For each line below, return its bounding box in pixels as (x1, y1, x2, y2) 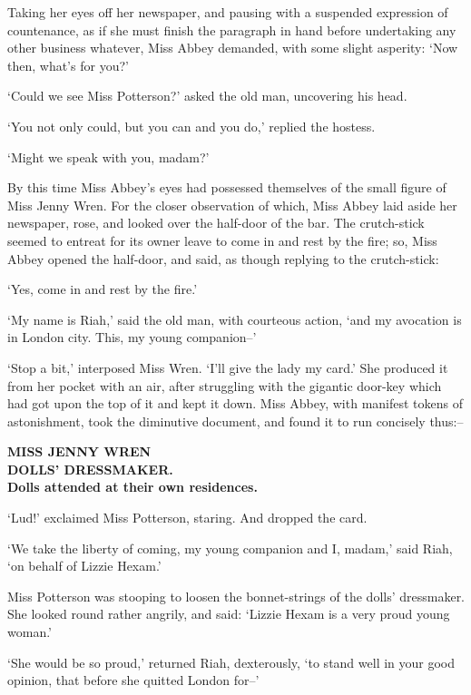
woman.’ (7, 622, 52, 641)
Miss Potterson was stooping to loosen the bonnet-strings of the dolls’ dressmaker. (7, 586, 466, 605)
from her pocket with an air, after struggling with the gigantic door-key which (7, 376, 442, 395)
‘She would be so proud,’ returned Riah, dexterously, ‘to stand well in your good (7, 652, 456, 671)
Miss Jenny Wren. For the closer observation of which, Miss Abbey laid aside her (7, 195, 457, 214)
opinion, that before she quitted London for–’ (7, 671, 260, 690)
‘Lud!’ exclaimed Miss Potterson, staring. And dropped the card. (7, 508, 368, 527)
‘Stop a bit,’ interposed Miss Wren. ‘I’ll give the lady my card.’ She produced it (7, 357, 448, 377)
